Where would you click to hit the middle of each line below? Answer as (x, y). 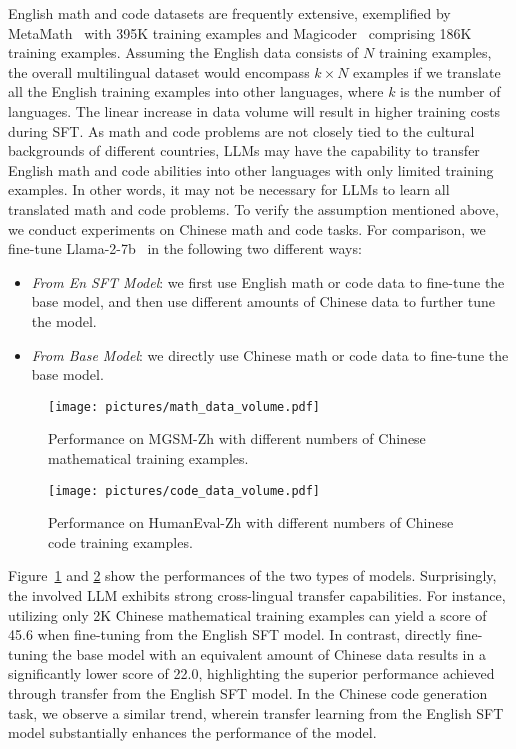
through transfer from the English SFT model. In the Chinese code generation (248, 692)
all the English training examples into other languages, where (196, 91)
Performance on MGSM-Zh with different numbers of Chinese (237, 438)
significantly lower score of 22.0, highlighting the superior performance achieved (251, 673)
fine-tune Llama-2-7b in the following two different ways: (185, 248)
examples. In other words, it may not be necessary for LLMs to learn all (229, 189)
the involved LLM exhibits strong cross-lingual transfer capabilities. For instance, (257, 594)
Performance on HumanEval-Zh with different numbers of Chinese (251, 522)
